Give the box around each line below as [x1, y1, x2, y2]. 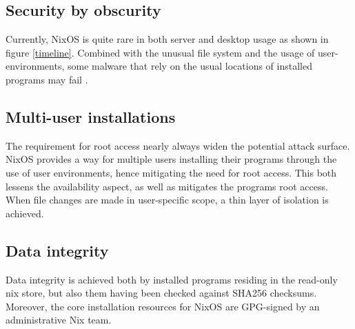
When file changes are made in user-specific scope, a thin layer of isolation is [6, 192, 329, 207]
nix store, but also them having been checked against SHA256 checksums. [6, 286, 317, 300]
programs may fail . [6, 72, 88, 86]
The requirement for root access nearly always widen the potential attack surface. [6, 138, 350, 152]
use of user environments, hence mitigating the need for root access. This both [6, 165, 337, 179]
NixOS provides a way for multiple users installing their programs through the [6, 152, 337, 166]
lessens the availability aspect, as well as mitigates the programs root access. [6, 179, 328, 193]
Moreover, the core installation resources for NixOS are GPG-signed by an [6, 299, 320, 313]
